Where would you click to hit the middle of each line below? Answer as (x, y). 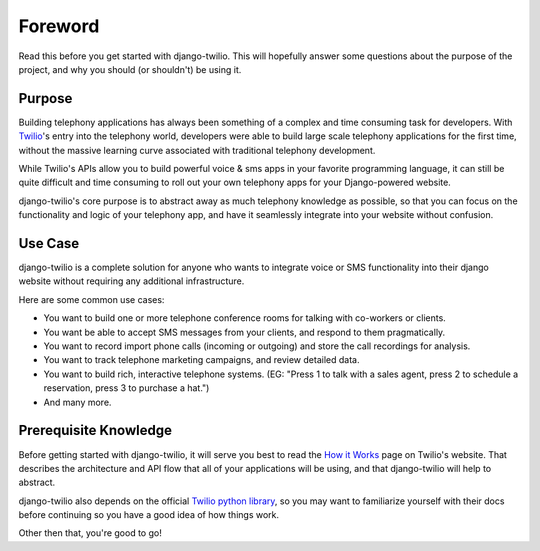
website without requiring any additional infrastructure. (131, 281)
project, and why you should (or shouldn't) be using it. (130, 69)
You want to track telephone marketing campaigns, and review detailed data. (201, 360)
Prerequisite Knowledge (95, 430)
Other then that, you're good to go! (90, 533)
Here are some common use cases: (91, 299)
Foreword (59, 26)
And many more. (77, 402)
